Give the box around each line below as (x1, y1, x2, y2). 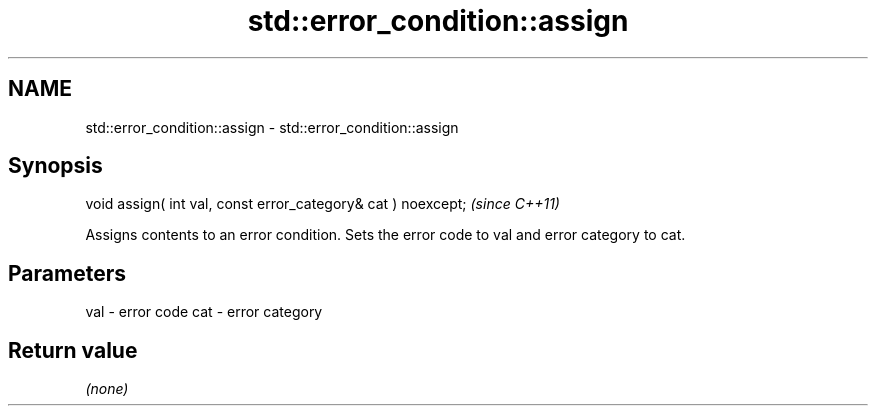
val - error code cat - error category (85, 303, 323, 321)
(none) (85, 380, 129, 398)
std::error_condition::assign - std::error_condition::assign (85, 118, 459, 136)
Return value (8, 337, 138, 363)
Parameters (8, 260, 126, 286)
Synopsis (8, 153, 103, 179)
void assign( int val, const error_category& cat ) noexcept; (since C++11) (85, 195, 560, 213)
